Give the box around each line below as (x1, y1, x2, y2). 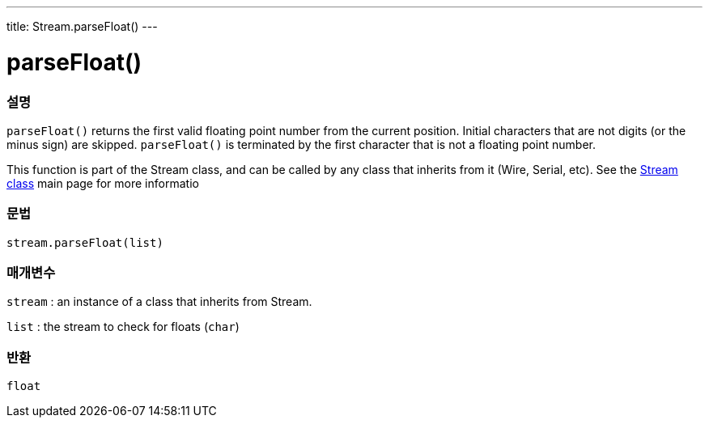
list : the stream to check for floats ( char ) (6, 320, 240, 334)
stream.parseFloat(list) (6, 235, 163, 249)
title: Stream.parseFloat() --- (6, 19, 158, 33)
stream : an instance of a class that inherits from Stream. (6, 295, 312, 309)
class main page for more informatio (6, 176, 199, 190)
